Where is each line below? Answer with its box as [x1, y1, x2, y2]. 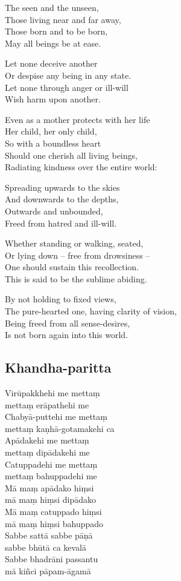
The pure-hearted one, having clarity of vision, [5, 305, 177, 317]
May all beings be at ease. [5, 36, 101, 49]
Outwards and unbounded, [5, 204, 103, 217]
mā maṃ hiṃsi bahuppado [5, 517, 104, 530]
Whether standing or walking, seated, [5, 237, 144, 250]
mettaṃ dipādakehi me [5, 446, 90, 459]
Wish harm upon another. [5, 93, 101, 105]
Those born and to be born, [5, 25, 108, 38]
